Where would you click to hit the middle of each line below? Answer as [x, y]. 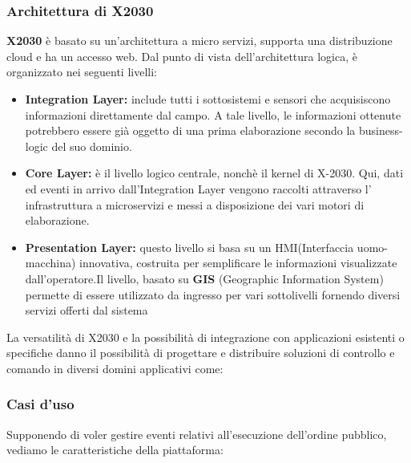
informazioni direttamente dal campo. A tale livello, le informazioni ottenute [213, 114]
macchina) [50, 263]
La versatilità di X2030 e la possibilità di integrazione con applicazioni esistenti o [205, 337]
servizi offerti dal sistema [87, 310]
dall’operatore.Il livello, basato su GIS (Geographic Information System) [204, 278]
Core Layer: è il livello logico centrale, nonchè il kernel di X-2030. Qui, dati [214, 173]
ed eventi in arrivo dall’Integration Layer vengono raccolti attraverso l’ [198, 188]
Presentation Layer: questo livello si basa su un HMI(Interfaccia [189, 247]
